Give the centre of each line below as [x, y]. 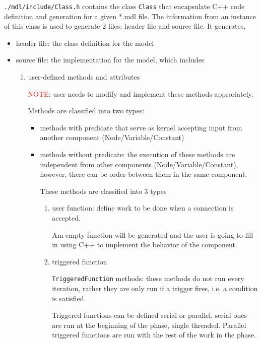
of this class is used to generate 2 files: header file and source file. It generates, [125, 26]
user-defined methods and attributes [84, 77]
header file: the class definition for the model [85, 43]
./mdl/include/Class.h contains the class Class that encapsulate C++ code [124, 6]
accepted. [66, 217]
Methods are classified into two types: [86, 111]
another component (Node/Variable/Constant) [112, 137]
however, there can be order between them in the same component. [144, 174]
